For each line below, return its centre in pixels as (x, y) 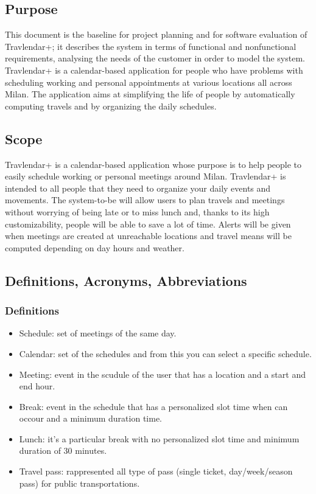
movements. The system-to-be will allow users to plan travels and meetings (145, 200)
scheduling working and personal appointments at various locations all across (149, 82)
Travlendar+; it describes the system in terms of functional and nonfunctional (151, 46)
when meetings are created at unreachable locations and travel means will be (148, 236)
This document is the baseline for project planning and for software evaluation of (156, 34)
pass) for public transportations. (79, 483)
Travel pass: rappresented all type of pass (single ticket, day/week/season (156, 471)
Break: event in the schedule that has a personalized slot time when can (153, 406)
